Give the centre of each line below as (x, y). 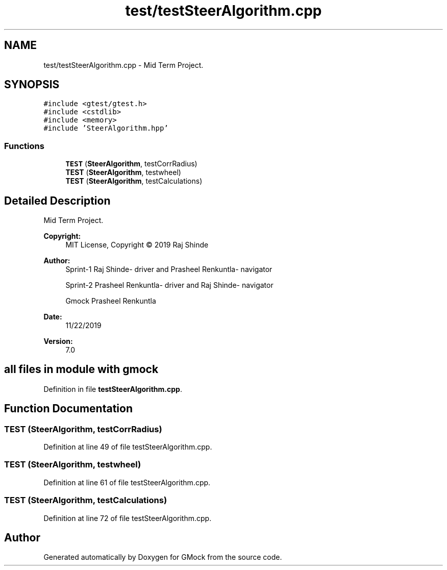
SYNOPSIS (32, 85)
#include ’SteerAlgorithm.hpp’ (106, 128)
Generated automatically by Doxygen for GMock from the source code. (163, 557)
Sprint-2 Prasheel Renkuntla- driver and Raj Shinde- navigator (169, 285)
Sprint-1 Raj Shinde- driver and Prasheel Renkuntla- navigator (169, 269)
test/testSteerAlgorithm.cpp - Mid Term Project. (123, 65)
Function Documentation (68, 409)
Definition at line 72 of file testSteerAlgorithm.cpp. (128, 518)
